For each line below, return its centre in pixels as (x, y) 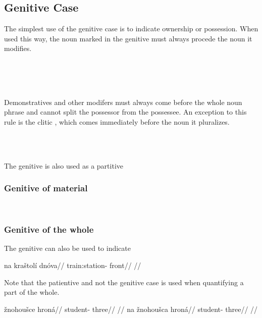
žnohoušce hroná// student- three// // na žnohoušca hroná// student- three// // (131, 309)
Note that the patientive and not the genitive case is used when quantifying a (124, 282)
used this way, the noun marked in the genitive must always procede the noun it (128, 38)
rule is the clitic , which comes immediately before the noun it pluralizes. (117, 121)
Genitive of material (46, 188)
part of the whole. (32, 292)
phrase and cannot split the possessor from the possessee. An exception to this (125, 112)
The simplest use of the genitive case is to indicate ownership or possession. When (131, 29)
